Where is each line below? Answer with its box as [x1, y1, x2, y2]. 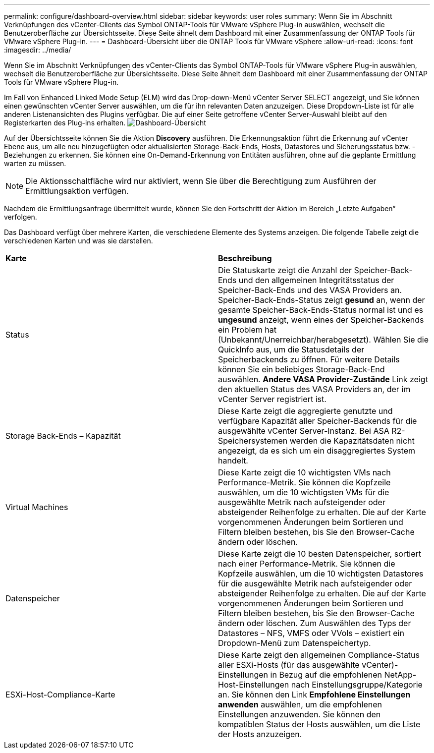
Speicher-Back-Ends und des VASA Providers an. [218, 285, 402, 295]
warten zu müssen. [4, 159, 66, 168]
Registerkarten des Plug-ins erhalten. [4, 118, 126, 127]
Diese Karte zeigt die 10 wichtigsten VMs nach [218, 467, 391, 477]
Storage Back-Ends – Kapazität [5, 431, 121, 441]
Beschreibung [218, 253, 272, 263]
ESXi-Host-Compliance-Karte [5, 690, 115, 699]
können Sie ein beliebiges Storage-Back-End [218, 364, 385, 374]
